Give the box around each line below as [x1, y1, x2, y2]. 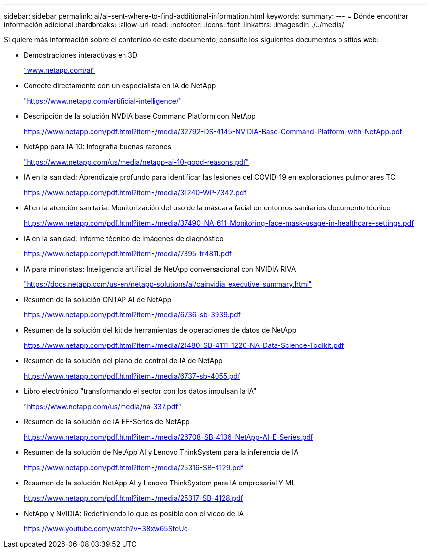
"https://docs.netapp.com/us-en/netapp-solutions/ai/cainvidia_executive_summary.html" [24, 280, 312, 288]
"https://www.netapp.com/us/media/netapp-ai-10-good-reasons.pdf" [24, 158, 249, 166]
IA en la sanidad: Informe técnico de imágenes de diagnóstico [24, 234, 224, 242]
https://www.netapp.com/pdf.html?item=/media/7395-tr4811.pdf [24, 249, 232, 258]
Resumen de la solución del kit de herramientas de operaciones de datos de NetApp [24, 326, 297, 334]
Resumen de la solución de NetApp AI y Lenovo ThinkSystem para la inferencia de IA [24, 448, 299, 456]
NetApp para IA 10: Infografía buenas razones [24, 142, 172, 151]
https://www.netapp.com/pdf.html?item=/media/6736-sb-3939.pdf [24, 310, 241, 319]
